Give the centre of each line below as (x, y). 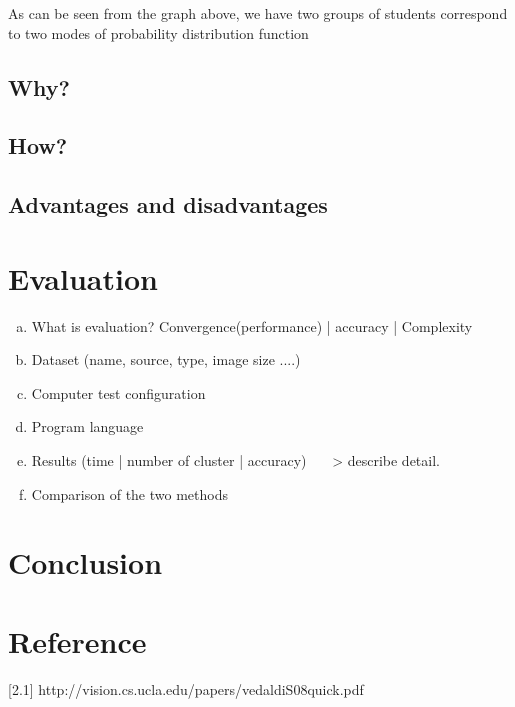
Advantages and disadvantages (168, 204)
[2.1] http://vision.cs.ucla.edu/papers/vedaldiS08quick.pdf (186, 688)
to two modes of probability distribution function (158, 32)
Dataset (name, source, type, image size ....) (166, 359)
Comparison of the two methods (129, 493)
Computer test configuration (118, 392)
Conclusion (85, 562)
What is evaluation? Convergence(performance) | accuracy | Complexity (252, 325)
